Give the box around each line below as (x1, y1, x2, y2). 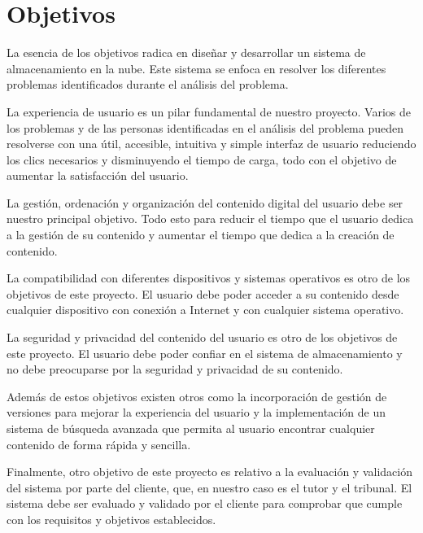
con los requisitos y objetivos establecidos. (7, 510, 216, 527)
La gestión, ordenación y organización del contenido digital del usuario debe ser (7, 194, 403, 211)
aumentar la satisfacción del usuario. (7, 167, 189, 184)
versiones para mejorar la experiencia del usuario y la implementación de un (7, 404, 386, 421)
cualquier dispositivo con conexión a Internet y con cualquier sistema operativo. (7, 301, 404, 318)
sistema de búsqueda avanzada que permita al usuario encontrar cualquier (7, 420, 375, 436)
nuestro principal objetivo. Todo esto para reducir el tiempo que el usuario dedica (7, 210, 414, 227)
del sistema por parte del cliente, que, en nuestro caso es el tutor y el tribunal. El (7, 478, 412, 496)
